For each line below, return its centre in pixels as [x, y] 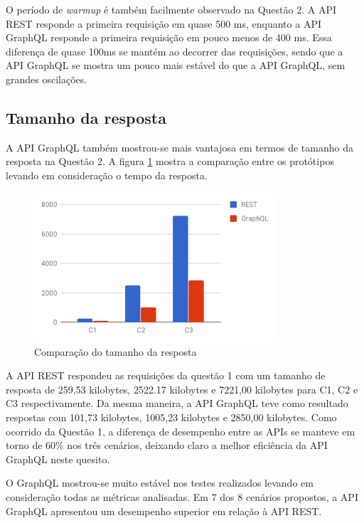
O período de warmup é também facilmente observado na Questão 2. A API [171, 9]
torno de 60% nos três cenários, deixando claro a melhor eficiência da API [167, 445]
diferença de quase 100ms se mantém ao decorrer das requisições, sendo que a [175, 51]
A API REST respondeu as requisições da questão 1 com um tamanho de [166, 375]
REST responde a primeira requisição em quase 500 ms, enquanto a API [164, 23]
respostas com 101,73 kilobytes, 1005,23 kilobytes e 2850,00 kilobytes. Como [171, 417]
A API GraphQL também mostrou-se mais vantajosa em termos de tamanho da [180, 147]
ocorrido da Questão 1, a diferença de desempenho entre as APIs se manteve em [181, 431]
